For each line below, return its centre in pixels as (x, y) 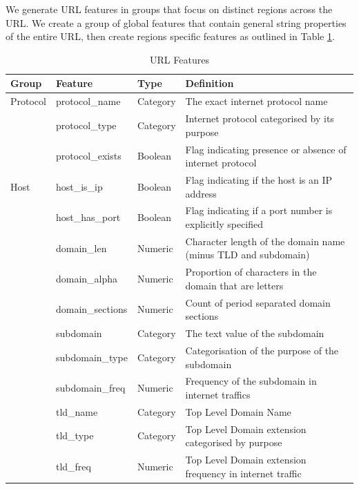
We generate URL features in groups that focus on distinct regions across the (169, 9)
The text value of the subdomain (255, 333)
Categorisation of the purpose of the (262, 350)
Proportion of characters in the (251, 272)
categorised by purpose (234, 442)
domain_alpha (87, 279)
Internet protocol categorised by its (260, 118)
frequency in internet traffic (243, 473)
